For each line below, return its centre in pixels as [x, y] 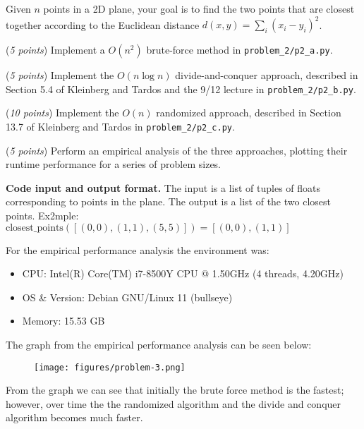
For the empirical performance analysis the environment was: [138, 249]
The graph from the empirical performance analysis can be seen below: [159, 344]
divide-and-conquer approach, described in [267, 75]
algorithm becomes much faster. [74, 417]
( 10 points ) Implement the [62, 113]
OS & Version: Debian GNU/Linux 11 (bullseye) [127, 297]
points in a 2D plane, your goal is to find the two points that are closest [199, 8]
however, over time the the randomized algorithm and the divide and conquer [174, 403]
